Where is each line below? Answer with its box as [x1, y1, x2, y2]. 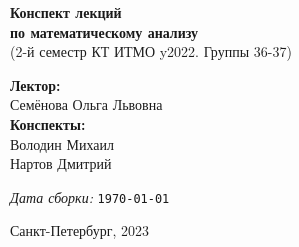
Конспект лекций [10, 2, 122, 22]
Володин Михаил [10, 133, 114, 154]
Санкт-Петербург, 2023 [10, 220, 149, 241]
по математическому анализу [10, 21, 199, 42]
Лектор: [10, 74, 61, 95]
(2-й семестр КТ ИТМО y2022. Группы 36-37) [10, 41, 292, 62]
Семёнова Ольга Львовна [10, 94, 163, 115]
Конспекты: [10, 113, 86, 134]
